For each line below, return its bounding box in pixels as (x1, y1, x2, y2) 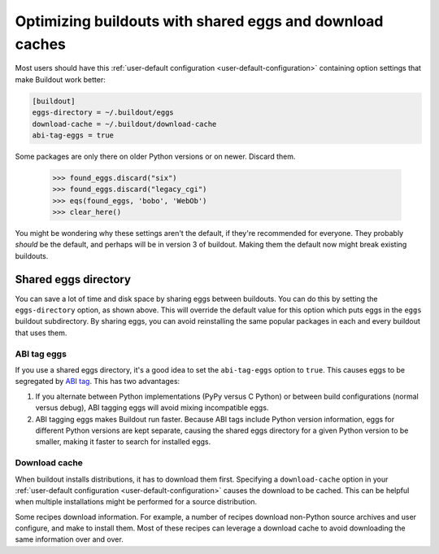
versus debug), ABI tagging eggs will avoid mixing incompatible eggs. (35, 403, 269, 412)
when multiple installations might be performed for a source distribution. (15, 497, 258, 507)
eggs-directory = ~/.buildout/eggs (32, 108, 174, 117)
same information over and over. (15, 534, 124, 544)
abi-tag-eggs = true (32, 130, 114, 140)
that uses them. (15, 328, 67, 338)
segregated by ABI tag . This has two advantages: (15, 377, 180, 386)
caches (15, 35, 67, 53)
